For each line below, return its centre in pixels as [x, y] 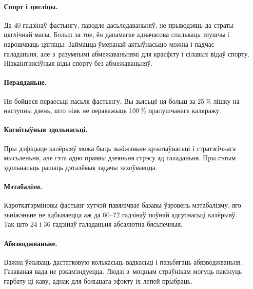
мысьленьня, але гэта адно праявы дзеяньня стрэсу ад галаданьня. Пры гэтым [120, 158]
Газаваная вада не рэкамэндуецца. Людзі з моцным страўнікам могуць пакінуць [123, 271]
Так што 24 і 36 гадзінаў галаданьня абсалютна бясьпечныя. [93, 224]
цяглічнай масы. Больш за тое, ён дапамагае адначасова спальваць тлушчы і [117, 34]
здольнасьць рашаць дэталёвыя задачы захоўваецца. [81, 167]
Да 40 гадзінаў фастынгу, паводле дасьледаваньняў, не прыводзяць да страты [119, 25]
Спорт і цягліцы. [31, 6]
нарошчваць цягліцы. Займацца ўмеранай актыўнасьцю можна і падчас [109, 44]
